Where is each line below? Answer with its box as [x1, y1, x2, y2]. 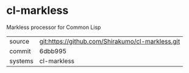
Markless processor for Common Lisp [6, 24, 101, 31]
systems [9, 57, 34, 65]
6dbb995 [39, 46, 67, 55]
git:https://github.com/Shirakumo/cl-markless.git [39, 37, 180, 45]
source [9, 37, 29, 45]
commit [9, 46, 31, 55]
